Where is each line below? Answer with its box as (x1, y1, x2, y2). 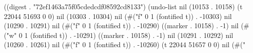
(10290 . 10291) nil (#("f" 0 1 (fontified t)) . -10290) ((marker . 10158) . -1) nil (4, 20, 239, 31)
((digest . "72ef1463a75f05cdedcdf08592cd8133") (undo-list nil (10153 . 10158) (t (4, 1, 243, 11)
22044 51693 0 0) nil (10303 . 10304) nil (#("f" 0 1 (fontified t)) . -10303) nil (4, 11, 232, 21)
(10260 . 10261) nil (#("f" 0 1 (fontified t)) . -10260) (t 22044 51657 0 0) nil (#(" (4, 39, 246, 50)
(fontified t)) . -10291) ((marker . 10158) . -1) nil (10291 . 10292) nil (30, 30, 234, 40)
